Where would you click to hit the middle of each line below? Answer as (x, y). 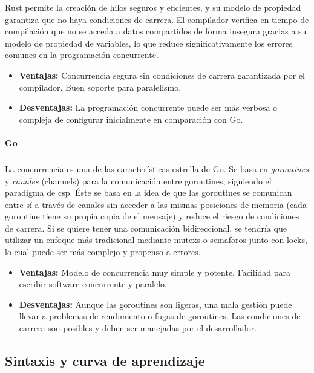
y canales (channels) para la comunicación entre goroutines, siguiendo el (138, 180)
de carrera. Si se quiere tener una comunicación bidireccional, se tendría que (146, 228)
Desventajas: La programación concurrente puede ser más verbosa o (148, 107)
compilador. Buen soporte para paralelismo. (100, 87)
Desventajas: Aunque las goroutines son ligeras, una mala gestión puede (155, 304)
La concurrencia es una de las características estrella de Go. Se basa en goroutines (157, 168)
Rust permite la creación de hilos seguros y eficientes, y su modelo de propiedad (153, 7)
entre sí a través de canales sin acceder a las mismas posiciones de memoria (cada (156, 204)
